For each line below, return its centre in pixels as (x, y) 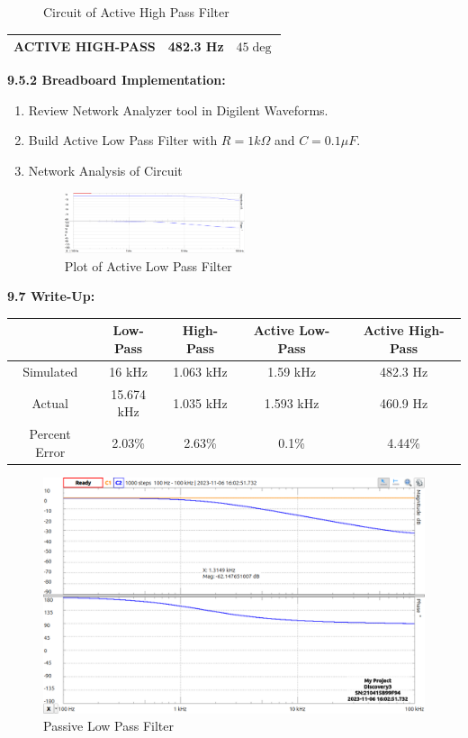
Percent (50, 434)
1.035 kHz (200, 402)
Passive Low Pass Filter (108, 726)
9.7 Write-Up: (51, 296)
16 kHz (128, 371)
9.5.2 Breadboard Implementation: (117, 80)
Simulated (50, 371)
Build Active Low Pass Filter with (123, 140)
